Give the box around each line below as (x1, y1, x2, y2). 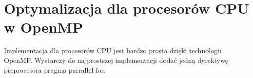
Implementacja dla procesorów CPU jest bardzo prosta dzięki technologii (4, 45, 221, 56)
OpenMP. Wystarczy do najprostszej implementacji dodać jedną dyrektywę (4, 55, 228, 65)
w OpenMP (4, 17, 83, 37)
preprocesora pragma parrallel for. (4, 64, 106, 75)
